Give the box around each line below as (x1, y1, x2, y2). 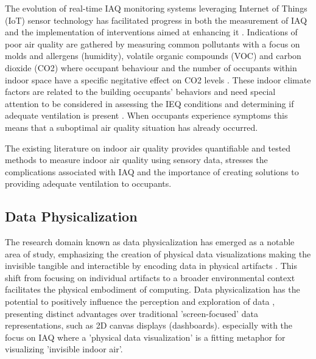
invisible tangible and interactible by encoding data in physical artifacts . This (5, 259, 297, 272)
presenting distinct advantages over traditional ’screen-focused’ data (5, 307, 258, 319)
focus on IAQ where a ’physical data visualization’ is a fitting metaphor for (5, 330, 286, 343)
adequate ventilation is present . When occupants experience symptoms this (5, 109, 288, 122)
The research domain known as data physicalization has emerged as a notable (5, 235, 295, 248)
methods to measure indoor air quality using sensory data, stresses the (5, 153, 268, 166)
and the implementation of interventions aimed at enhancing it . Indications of (5, 26, 298, 38)
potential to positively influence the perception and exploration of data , (5, 295, 275, 308)
